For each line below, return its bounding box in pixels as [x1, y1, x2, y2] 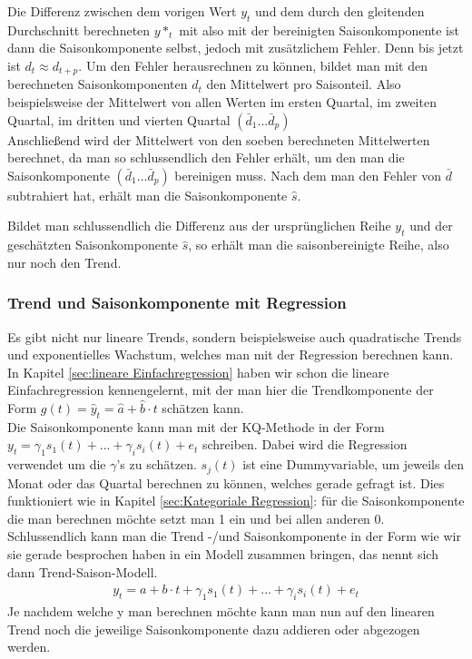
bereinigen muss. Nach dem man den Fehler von [174, 165, 441, 184]
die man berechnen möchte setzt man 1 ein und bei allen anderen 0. [7, 508, 385, 527]
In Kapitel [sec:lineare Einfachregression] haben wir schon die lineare [7, 362, 389, 381]
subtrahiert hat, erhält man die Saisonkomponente [7, 185, 288, 204]
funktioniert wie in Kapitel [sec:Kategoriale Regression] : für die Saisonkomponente [7, 491, 465, 510]
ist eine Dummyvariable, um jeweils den [242, 455, 464, 474]
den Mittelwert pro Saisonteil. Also [206, 74, 401, 93]
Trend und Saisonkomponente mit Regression [7, 291, 347, 314]
